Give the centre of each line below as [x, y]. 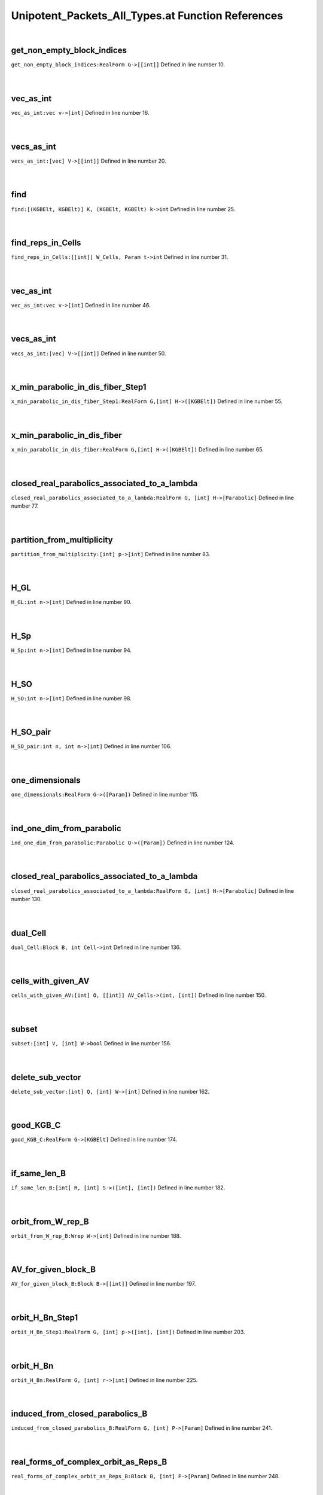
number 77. [25, 506]
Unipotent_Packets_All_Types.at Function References [147, 16]
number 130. [26, 899]
